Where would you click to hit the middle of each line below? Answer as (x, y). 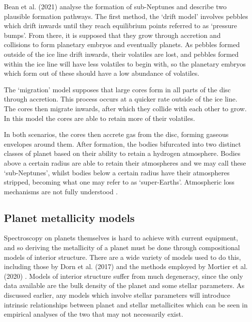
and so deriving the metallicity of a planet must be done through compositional (122, 247)
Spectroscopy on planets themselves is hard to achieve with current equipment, (121, 238)
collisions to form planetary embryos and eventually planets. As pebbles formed (122, 44)
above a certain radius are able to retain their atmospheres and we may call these (125, 162)
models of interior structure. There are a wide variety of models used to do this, (123, 257)
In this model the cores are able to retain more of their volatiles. (100, 118)
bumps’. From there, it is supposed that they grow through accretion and (112, 35)
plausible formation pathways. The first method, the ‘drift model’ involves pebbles (126, 16)
